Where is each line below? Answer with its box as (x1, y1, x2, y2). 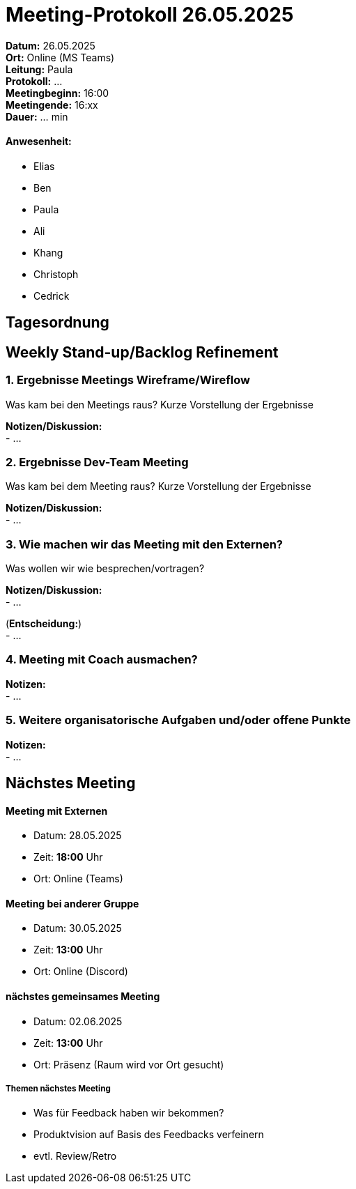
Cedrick (33, 289, 70, 302)
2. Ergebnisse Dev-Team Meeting (6, 454, 189, 469)
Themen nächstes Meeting (6, 1084, 111, 1094)
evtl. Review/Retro (33, 1150, 117, 1163)
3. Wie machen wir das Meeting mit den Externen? (6, 537, 284, 551)
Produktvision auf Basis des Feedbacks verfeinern (33, 1128, 264, 1141)
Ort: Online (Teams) (33, 873, 123, 885)
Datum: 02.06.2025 (33, 1015, 123, 1027)
